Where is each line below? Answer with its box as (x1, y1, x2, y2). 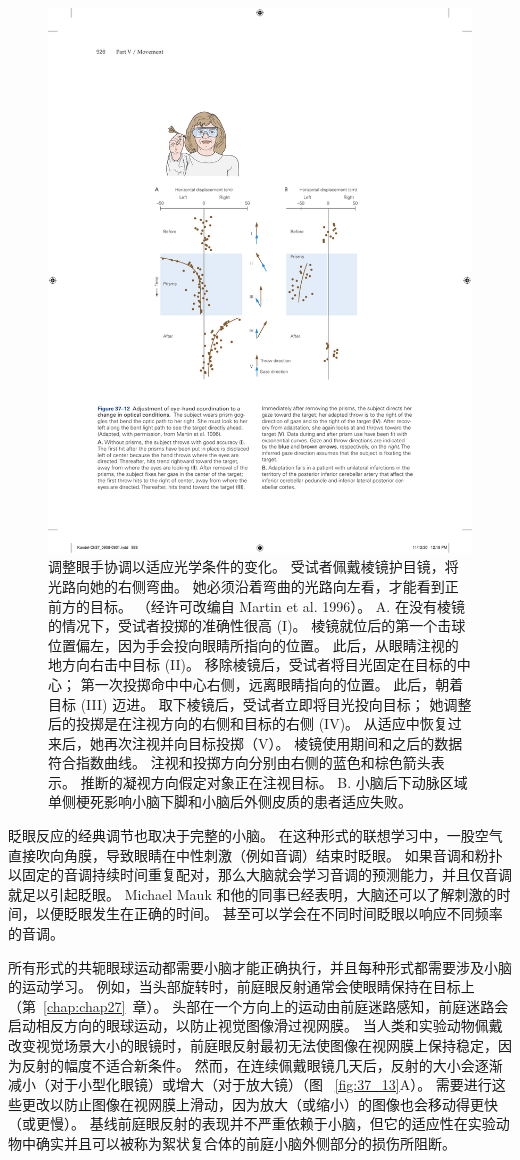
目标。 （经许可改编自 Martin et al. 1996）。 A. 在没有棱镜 (89, 595, 465, 616)
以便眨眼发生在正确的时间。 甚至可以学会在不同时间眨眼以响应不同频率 (35, 903, 503, 924)
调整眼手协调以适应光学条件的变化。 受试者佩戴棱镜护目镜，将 (48, 556, 459, 577)
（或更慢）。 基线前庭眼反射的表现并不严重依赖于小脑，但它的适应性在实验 (8, 1113, 496, 1134)
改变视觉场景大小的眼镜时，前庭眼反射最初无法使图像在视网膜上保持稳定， (8, 1035, 498, 1055)
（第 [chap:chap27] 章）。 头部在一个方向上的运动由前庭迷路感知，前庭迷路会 (8, 995, 509, 1016)
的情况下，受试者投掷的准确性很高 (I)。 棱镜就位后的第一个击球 (48, 615, 466, 636)
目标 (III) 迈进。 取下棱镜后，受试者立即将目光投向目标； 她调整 (48, 693, 472, 714)
